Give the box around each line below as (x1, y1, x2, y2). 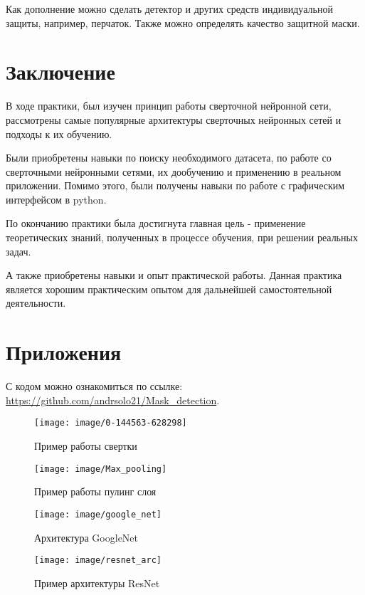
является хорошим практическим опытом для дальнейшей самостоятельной (6, 281, 332, 296)
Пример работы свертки (34, 438, 137, 453)
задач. (6, 243, 31, 258)
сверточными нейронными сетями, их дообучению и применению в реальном (6, 164, 342, 179)
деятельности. (6, 295, 66, 310)
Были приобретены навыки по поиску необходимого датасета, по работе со (6, 150, 332, 165)
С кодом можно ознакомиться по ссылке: (6, 379, 183, 394)
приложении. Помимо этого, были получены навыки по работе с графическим (6, 178, 345, 193)
